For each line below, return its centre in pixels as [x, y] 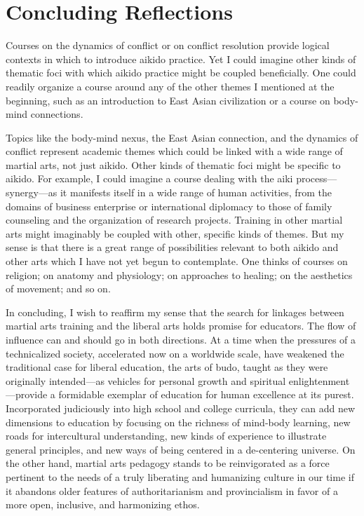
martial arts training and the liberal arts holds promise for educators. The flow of [181, 326]
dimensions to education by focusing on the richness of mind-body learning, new [178, 422]
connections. [57, 114]
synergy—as [32, 192]
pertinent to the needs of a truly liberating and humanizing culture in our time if [180, 476]
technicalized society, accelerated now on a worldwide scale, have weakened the [175, 353]
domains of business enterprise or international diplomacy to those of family [169, 206]
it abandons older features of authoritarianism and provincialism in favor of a [172, 490]
